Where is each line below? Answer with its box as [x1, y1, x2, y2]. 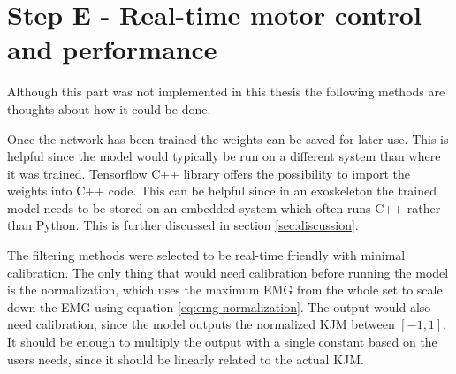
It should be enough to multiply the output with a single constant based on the [7, 332, 437, 351]
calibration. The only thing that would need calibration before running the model [7, 263, 449, 281]
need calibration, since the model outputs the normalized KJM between [7, 315, 395, 333]
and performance [7, 31, 217, 67]
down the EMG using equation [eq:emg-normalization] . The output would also [7, 297, 431, 316]
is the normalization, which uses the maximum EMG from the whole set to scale [7, 280, 443, 299]
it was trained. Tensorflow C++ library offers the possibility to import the [7, 164, 411, 182]
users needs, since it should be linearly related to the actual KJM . [7, 349, 364, 368]
